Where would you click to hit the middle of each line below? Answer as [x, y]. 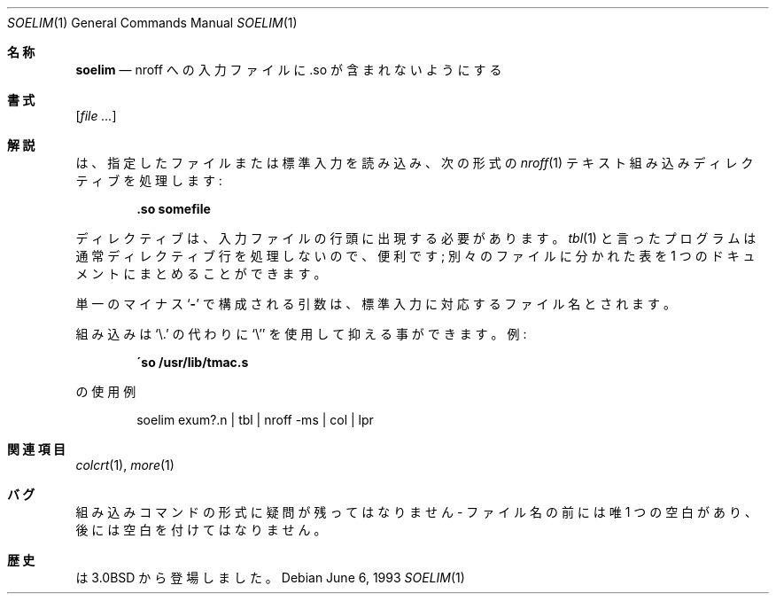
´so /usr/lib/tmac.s [193, 362]
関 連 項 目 [36, 449]
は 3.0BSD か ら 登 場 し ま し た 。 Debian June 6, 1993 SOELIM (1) [270, 578]
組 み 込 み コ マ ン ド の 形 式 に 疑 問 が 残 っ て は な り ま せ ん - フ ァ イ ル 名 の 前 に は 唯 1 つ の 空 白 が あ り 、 [416, 512]
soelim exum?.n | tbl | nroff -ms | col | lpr [255, 420]
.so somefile [174, 209]
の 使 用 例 [106, 391]
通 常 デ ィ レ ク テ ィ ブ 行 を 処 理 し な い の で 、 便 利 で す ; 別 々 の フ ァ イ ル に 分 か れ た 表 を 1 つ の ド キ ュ [415, 256]
